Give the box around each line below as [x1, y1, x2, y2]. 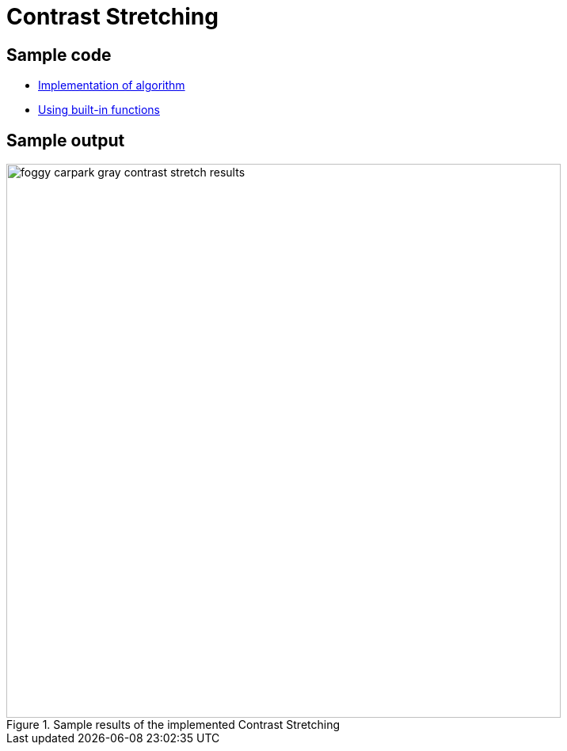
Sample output [6, 130, 125, 150]
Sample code [6, 44, 112, 65]
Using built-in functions [38, 103, 160, 117]
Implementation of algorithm [38, 78, 185, 93]
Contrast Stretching [6, 3, 219, 30]
